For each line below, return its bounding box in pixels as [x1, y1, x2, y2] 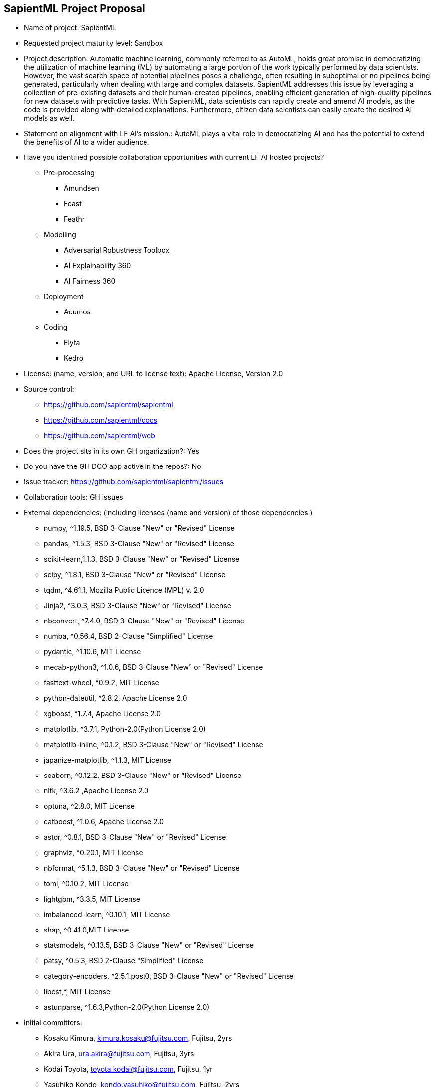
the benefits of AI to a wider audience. [24, 138, 149, 147]
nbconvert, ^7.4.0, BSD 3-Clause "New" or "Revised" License [44, 617, 244, 625]
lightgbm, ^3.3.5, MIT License [44, 895, 140, 904]
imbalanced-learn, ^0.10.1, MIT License [44, 910, 170, 919]
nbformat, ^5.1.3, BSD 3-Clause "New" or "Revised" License [44, 864, 240, 873]
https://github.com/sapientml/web [44, 431, 155, 440]
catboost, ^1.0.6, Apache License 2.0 [44, 817, 164, 826]
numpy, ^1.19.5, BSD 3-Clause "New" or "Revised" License [44, 524, 235, 533]
